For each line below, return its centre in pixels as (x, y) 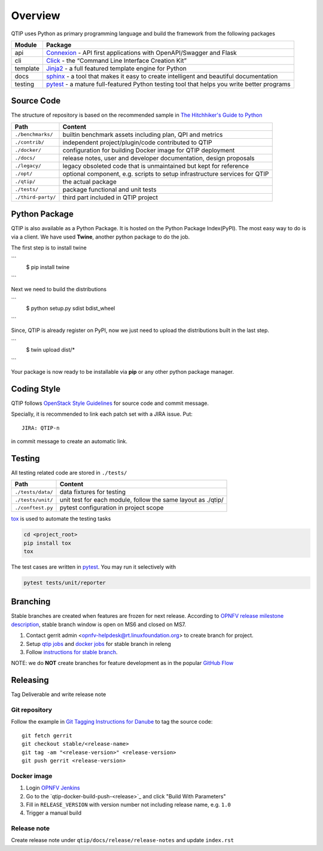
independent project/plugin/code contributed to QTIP (137, 142)
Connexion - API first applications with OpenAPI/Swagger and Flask (141, 53)
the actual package (89, 181)
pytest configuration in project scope (112, 508)
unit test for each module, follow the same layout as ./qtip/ (141, 500)
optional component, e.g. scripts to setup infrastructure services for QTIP (166, 173)
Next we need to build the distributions (59, 289)
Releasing (30, 680)
